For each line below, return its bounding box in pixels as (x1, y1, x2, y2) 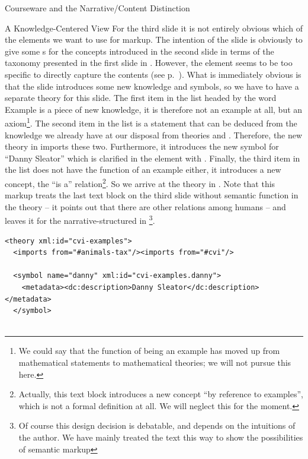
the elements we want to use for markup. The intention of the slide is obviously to (5, 33, 303, 46)
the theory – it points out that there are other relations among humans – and (5, 200, 286, 213)
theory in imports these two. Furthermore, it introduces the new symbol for (5, 140, 279, 153)
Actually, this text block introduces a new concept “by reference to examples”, (18, 388, 303, 400)
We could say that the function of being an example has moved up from (18, 344, 280, 357)
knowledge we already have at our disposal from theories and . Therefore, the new (5, 128, 303, 141)
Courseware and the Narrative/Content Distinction (5, 2, 190, 14)
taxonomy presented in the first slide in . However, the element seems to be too (5, 56, 293, 69)
